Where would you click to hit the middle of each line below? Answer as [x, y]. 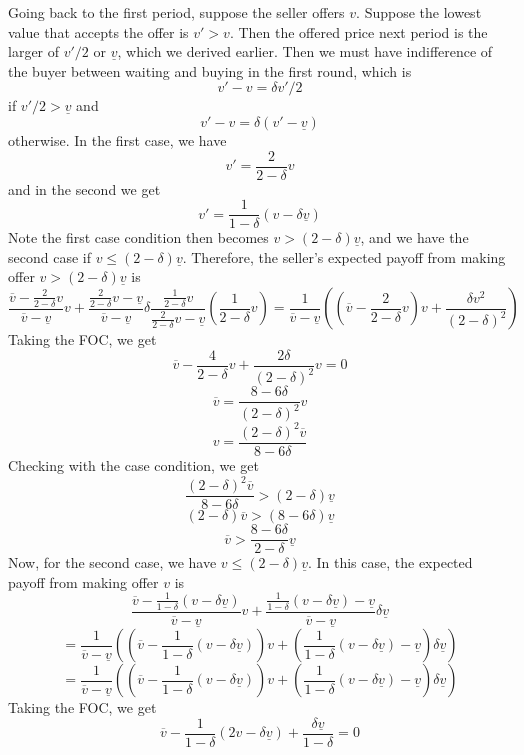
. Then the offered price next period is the [358, 31]
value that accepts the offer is [98, 31]
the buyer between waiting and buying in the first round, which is [210, 70]
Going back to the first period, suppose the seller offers [176, 12]
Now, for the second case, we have [112, 562]
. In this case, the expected [390, 562]
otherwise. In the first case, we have [117, 139]
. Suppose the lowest [419, 12]
